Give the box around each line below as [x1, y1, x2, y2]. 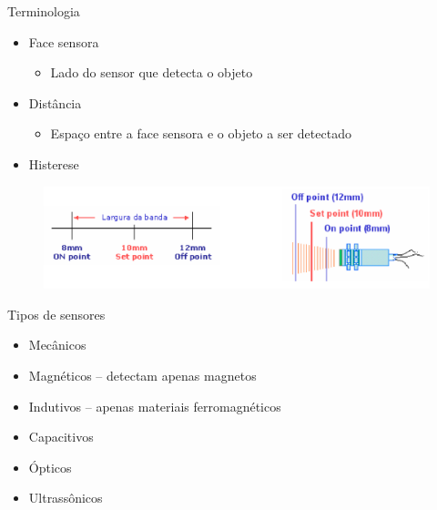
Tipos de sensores [7, 304, 106, 323]
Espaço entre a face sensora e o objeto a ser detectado [50, 124, 351, 143]
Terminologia [7, 2, 80, 20]
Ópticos [28, 457, 72, 476]
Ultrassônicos [28, 488, 103, 507]
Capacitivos [28, 427, 94, 446]
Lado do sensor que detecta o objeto [50, 63, 253, 82]
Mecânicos [28, 335, 86, 354]
